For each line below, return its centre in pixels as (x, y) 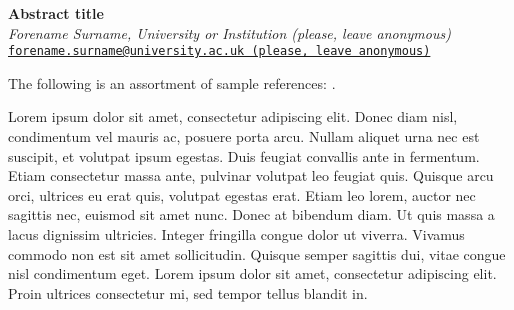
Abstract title (56, 13)
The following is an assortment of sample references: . (172, 82)
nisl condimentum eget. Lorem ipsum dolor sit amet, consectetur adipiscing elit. (252, 273)
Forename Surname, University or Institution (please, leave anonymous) (229, 32)
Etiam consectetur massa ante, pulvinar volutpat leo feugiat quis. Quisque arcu (251, 175)
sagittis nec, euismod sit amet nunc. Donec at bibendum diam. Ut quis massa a (251, 214)
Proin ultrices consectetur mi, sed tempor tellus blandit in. (188, 292)
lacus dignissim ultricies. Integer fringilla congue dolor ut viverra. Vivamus (236, 234)
